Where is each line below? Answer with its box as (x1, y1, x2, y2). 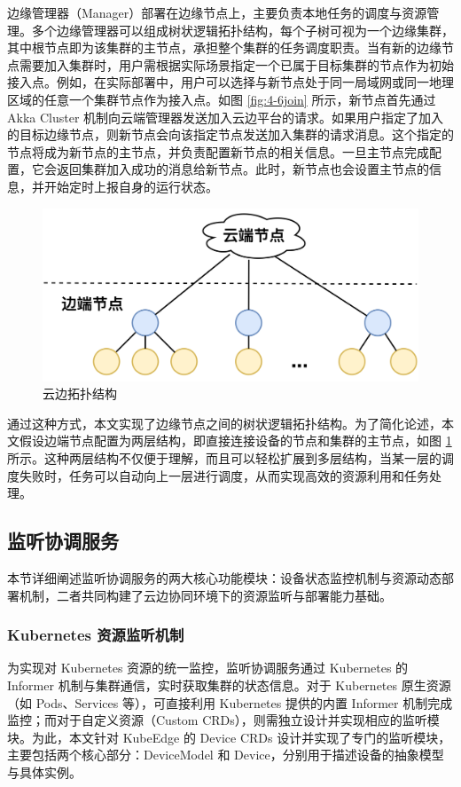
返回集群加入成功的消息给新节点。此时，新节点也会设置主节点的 (56, 160, 429, 178)
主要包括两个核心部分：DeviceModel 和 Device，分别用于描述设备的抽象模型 (7, 745, 444, 764)
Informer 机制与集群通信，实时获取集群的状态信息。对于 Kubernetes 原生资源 (7, 675, 451, 694)
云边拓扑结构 (43, 384, 117, 403)
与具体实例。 (7, 762, 82, 781)
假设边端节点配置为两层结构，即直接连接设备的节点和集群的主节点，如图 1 (19, 431, 452, 450)
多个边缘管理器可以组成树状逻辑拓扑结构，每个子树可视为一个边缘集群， (31, 20, 454, 39)
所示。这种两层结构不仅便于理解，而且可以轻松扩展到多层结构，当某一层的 (7, 448, 441, 467)
